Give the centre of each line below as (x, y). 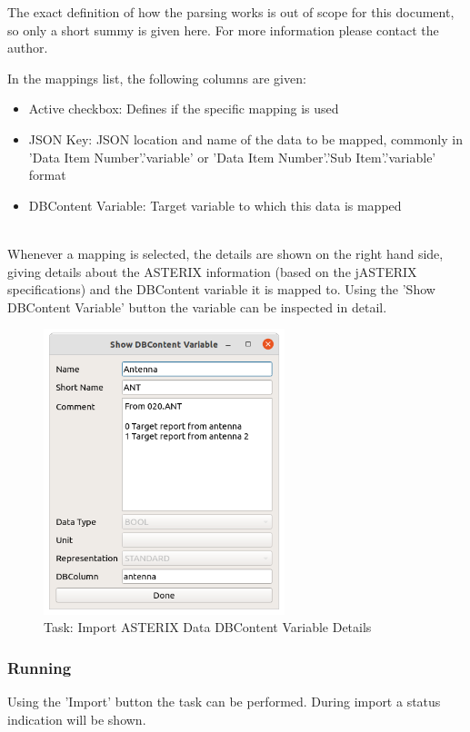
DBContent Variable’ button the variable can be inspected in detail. (197, 307)
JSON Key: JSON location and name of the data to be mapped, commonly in (245, 138)
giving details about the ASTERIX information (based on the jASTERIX (212, 271)
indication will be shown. (77, 719)
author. (28, 48)
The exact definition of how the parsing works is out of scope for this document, (231, 12)
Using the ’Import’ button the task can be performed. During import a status (224, 701)
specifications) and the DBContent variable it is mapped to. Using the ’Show (221, 289)
